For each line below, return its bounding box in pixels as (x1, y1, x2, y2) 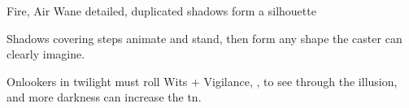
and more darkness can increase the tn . (7, 89, 202, 106)
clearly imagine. (7, 45, 85, 63)
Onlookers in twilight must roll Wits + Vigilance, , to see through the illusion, (7, 72, 398, 89)
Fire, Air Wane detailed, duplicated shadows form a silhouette (7, 2, 316, 19)
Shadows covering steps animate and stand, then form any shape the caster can (7, 29, 402, 46)
